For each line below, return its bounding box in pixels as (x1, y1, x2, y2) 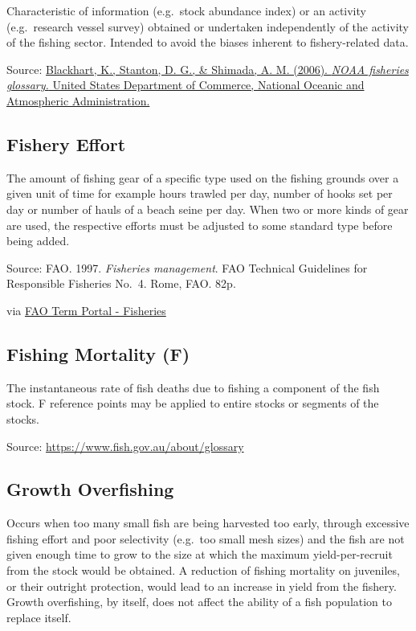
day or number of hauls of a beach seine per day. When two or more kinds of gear (6, 200, 409, 217)
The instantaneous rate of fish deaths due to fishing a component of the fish (6, 379, 380, 395)
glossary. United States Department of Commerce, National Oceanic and (6, 76, 365, 93)
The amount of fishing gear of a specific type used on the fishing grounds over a (6, 169, 399, 186)
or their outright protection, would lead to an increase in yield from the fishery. (6, 577, 397, 594)
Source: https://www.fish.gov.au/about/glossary (6, 437, 244, 454)
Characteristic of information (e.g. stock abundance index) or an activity (6, 2, 366, 18)
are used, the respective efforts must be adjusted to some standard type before (6, 216, 393, 233)
